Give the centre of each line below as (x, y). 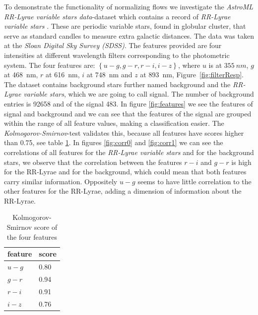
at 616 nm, (63, 75)
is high (241, 162)
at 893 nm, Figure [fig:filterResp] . (192, 75)
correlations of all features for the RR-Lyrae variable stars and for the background (129, 152)
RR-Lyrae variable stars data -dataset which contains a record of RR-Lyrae (117, 16)
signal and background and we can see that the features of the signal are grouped (128, 113)
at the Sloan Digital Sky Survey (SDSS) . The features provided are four (113, 45)
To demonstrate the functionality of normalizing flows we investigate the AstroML (129, 6)
